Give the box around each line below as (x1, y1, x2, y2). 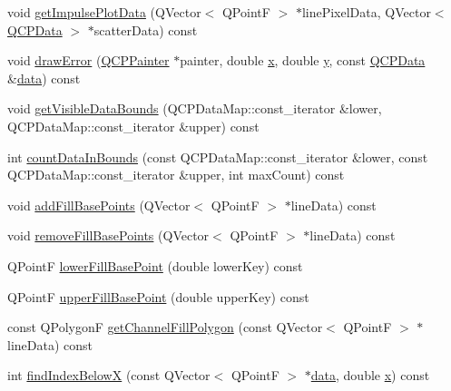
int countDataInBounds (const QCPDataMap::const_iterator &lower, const (7, 147, 428, 166)
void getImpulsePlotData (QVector (7, 3, 201, 21)
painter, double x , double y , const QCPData (180, 51, 426, 70)
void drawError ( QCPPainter (7, 51, 170, 70)
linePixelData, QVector (301, 3, 431, 21)
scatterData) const (93, 20, 198, 39)
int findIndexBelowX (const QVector (7, 366, 211, 385)
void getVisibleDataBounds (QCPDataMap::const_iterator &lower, (7, 99, 382, 118)
